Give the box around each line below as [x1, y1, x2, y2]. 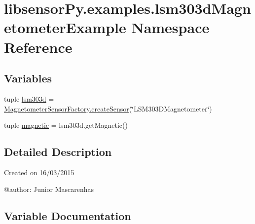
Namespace [131, 17, 210, 37]
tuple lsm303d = [4, 93, 54, 104]
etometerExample [4, 17, 126, 37]
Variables [4, 71, 52, 86]
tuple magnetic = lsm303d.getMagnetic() [4, 120, 128, 130]
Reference [4, 37, 73, 57]
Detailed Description [4, 144, 112, 159]
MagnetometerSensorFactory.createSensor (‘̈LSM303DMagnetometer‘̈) [4, 103, 212, 113]
